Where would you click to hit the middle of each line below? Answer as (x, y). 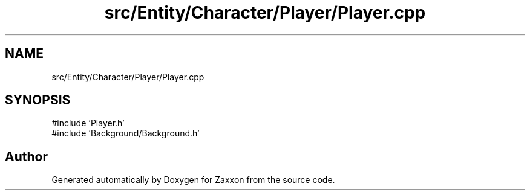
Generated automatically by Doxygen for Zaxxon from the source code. (193, 180)
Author (26, 156)
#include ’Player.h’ (88, 123)
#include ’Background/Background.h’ (126, 133)
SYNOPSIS (38, 100)
